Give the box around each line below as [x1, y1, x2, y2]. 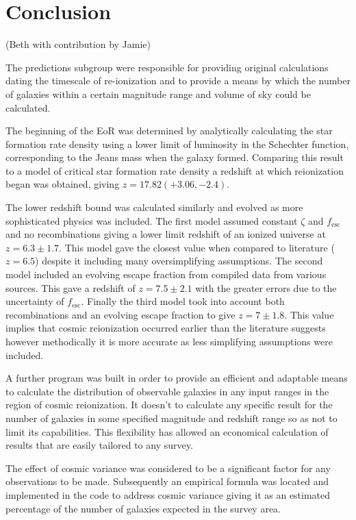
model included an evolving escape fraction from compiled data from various [5, 267, 327, 282]
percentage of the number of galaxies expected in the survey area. [5, 501, 281, 515]
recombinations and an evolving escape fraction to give [5, 307, 236, 321]
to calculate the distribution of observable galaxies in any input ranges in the [5, 384, 329, 398]
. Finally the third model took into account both [81, 294, 285, 308]
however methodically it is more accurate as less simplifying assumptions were [5, 334, 333, 348]
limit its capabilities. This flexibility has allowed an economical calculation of [5, 424, 329, 438]
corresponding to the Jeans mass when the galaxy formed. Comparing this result [5, 150, 344, 164]
